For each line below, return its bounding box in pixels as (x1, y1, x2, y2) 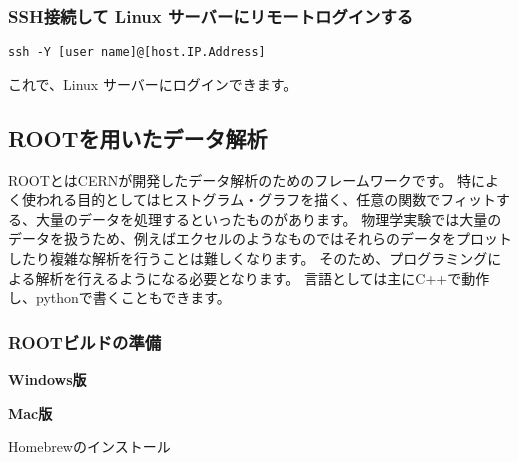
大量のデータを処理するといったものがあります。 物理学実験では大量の (35, 208, 502, 229)
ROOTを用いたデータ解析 (8, 122, 268, 153)
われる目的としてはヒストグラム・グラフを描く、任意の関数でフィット (35, 189, 496, 210)
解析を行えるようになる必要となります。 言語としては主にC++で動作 (35, 267, 490, 288)
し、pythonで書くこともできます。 (8, 287, 231, 308)
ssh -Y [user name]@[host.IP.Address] (8, 45, 266, 60)
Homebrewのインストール (8, 436, 171, 457)
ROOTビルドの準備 (8, 329, 162, 354)
